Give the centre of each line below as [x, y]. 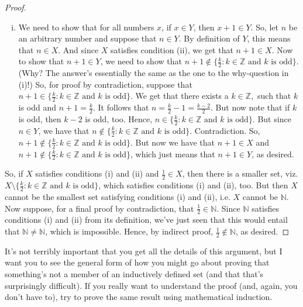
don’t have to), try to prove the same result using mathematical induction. [139, 297]
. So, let [265, 27]
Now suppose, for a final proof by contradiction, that [99, 208]
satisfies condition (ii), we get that [172, 49]
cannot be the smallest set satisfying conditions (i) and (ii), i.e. [118, 197]
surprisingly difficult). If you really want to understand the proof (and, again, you [151, 285]
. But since [272, 119]
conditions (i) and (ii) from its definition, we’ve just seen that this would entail [146, 220]
